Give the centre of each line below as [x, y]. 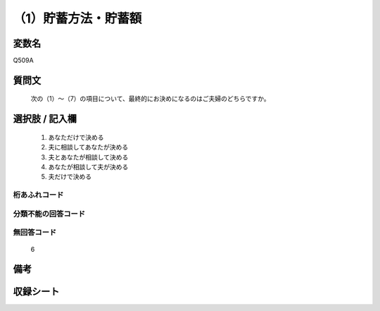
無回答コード [35, 233]
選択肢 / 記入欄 [45, 119]
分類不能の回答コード [49, 214]
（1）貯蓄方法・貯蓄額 [77, 18]
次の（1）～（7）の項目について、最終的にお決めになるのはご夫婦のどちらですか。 [150, 99]
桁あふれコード [38, 195]
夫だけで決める [70, 177]
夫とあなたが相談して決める [88, 157]
